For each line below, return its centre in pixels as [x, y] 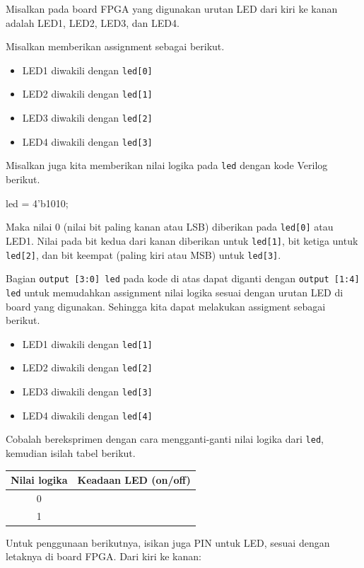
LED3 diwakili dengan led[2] [87, 118]
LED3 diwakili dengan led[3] [87, 392]
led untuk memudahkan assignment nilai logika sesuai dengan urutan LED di [175, 292]
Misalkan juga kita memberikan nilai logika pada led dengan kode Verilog [167, 165]
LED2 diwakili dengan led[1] [87, 94]
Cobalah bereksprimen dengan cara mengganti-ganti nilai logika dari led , [165, 439]
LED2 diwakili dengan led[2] [87, 367]
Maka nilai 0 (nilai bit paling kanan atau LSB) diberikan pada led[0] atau [170, 227]
